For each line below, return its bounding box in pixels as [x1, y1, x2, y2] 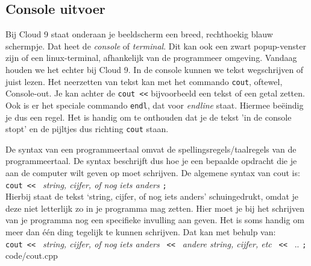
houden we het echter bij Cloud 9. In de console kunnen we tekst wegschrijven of [5, 63, 304, 75]
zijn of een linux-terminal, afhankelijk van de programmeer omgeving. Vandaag [5, 51, 297, 64]
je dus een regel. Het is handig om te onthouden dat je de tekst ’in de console [5, 110, 292, 123]
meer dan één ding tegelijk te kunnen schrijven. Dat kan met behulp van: [5, 226, 276, 238]
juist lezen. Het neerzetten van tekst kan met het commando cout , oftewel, [5, 75, 283, 87]
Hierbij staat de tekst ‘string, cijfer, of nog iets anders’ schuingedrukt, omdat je [5, 190, 299, 203]
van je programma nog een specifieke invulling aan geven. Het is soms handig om [5, 214, 304, 226]
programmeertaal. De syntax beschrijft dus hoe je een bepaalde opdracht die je [5, 154, 297, 167]
